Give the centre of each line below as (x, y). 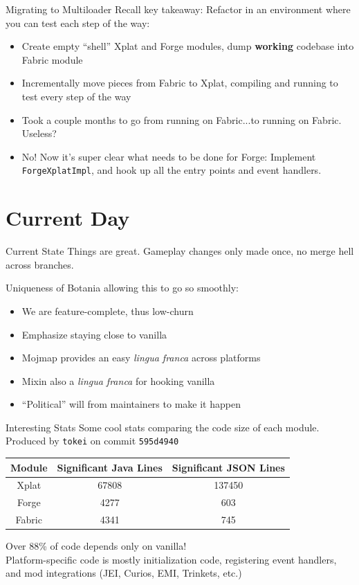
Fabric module (52, 59)
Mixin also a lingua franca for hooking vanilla (118, 380)
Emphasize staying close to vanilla (94, 334)
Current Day (68, 218)
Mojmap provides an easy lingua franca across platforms (141, 358)
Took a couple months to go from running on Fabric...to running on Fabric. (182, 119)
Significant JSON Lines (228, 467)
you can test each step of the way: (78, 22)
